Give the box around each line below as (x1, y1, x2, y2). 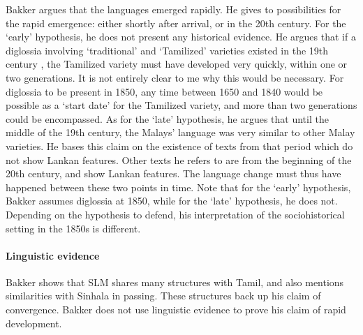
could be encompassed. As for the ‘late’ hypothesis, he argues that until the (6, 111, 329, 126)
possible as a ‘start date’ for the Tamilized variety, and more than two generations (6, 98, 357, 112)
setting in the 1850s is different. (6, 221, 141, 235)
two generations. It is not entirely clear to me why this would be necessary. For (6, 70, 344, 84)
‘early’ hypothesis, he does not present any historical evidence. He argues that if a (6, 29, 356, 44)
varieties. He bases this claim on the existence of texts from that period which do (6, 138, 353, 153)
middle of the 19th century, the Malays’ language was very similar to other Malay (6, 125, 355, 140)
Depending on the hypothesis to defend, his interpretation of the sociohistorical (6, 207, 345, 221)
